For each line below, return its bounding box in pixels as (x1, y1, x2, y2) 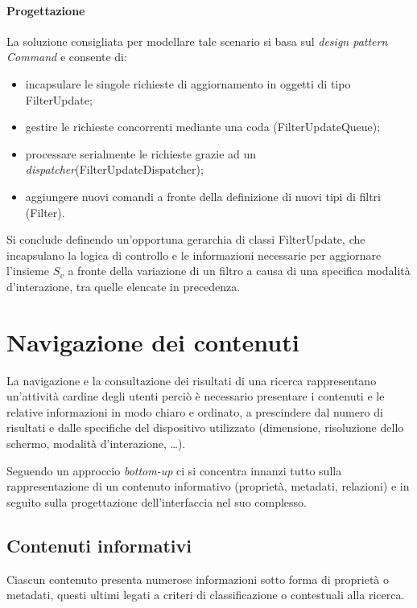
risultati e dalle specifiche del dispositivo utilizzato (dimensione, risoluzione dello (6, 419, 404, 436)
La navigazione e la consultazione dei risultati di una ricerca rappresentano (6, 372, 377, 388)
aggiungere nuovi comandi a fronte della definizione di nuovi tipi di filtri (25, 187, 381, 204)
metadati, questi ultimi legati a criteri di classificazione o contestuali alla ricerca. (6, 586, 405, 603)
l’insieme (6, 262, 49, 279)
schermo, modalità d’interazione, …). (6, 435, 186, 452)
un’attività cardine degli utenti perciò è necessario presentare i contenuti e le (6, 388, 385, 405)
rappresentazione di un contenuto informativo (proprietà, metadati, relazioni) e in (6, 478, 410, 495)
